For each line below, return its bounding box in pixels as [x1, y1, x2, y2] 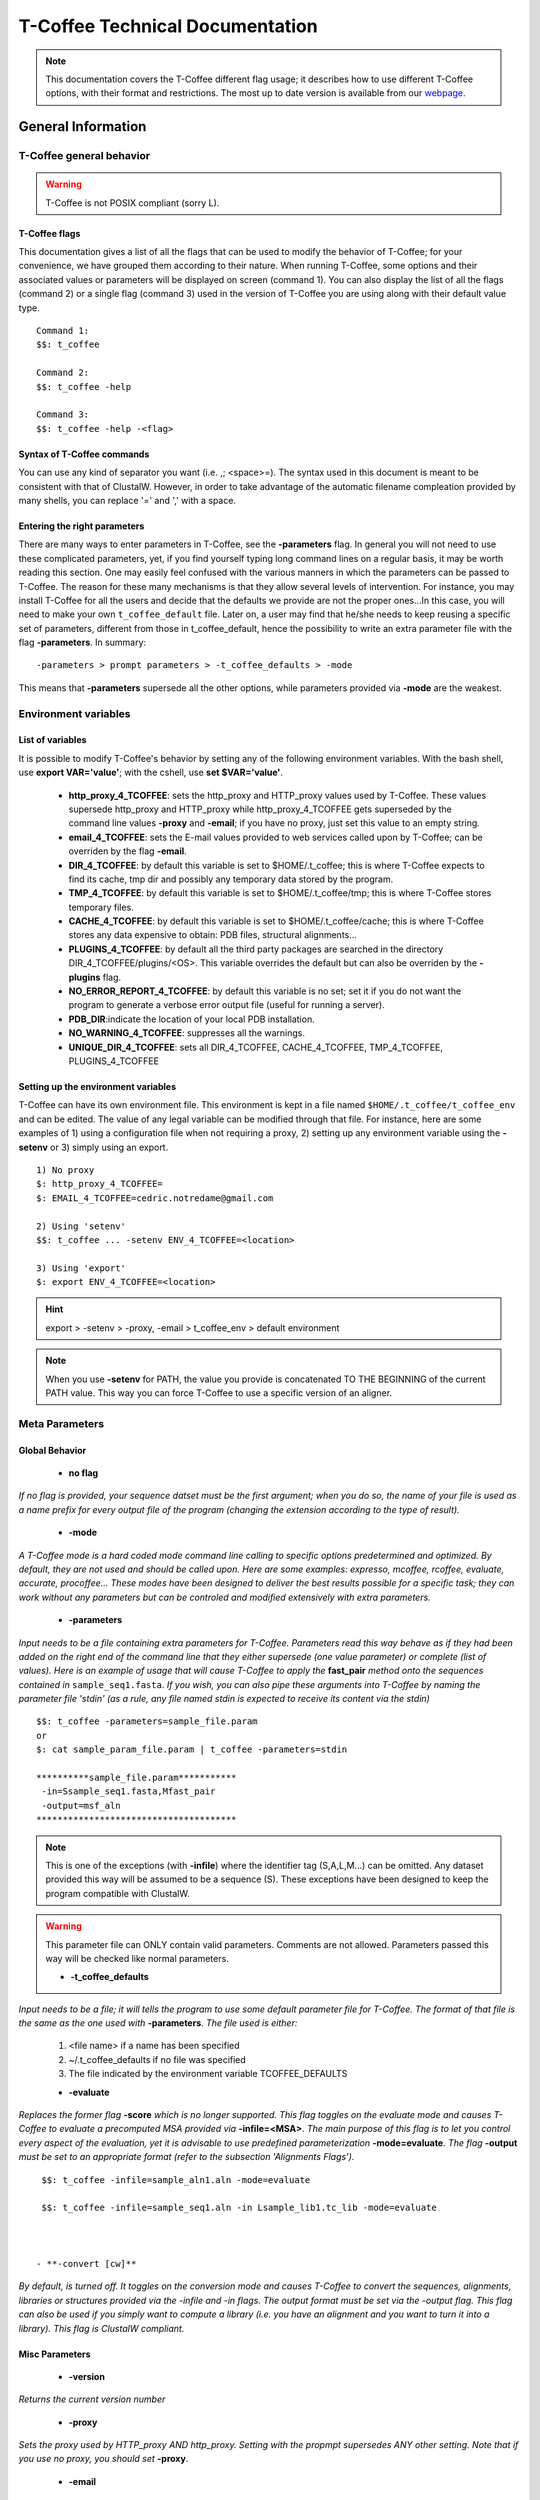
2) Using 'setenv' [36, 1220, 127, 1232]
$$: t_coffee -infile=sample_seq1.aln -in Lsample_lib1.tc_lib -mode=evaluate [41, 2202, 437, 2214]
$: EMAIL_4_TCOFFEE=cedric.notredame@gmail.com [36, 1192, 274, 1204]
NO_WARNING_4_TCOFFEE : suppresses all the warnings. [68, 1027, 305, 1039]
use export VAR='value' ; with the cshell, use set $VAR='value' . [18, 766, 284, 779]
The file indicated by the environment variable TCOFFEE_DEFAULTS [68, 2068, 348, 2080]
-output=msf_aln [41, 1800, 121, 1811]
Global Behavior [18, 1444, 87, 1456]
